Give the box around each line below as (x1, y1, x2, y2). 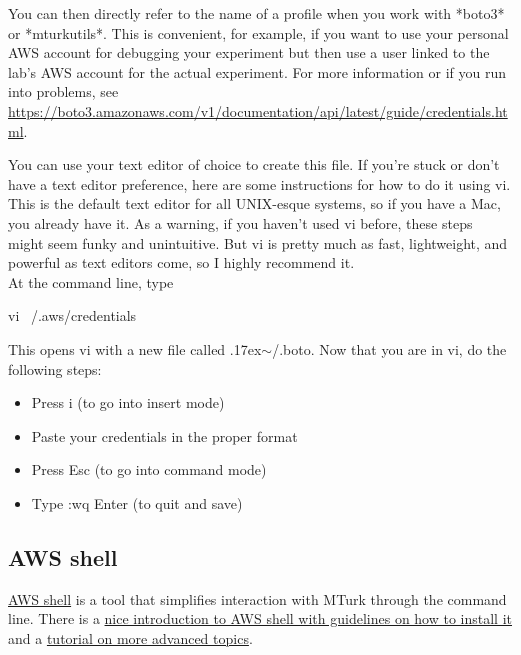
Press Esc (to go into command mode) (31, 459, 267, 480)
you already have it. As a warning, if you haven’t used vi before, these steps (8, 212, 473, 233)
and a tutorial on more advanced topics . (8, 627, 253, 648)
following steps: (8, 358, 102, 379)
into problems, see (8, 81, 119, 102)
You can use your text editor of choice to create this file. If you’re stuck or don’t (8, 154, 500, 175)
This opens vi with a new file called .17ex (8, 338, 262, 359)
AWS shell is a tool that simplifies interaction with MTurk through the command (8, 588, 507, 609)
